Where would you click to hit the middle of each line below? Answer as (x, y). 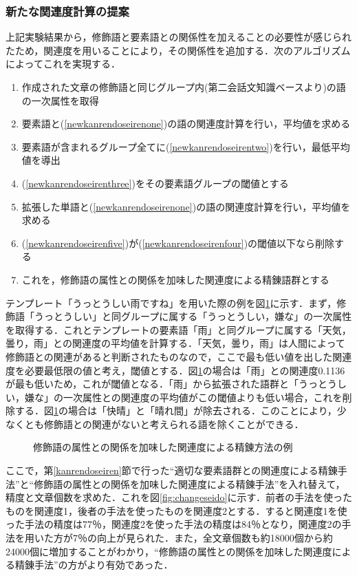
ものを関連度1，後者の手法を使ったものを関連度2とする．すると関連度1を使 (176, 510)
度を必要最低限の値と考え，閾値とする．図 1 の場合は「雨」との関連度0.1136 (175, 370)
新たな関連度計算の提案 (67, 11)
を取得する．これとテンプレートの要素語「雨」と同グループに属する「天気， (178, 329)
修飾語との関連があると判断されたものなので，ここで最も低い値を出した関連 (179, 356)
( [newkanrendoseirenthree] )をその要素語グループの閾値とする (155, 183)
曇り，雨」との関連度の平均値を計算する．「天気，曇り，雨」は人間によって (175, 343)
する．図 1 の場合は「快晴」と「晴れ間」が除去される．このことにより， (176, 410)
